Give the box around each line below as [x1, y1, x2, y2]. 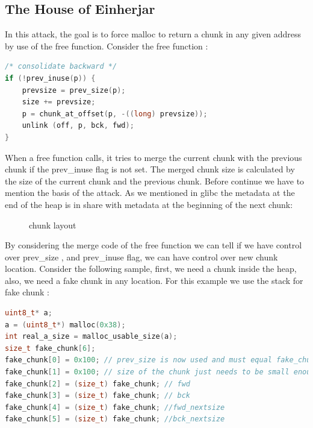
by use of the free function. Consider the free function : [5, 39, 208, 52]
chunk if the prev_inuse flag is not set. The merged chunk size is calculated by [5, 163, 295, 175]
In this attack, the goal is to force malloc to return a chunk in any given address [5, 28, 302, 40]
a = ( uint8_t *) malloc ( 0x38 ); [5, 320, 126, 329]
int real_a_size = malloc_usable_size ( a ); [5, 332, 178, 341]
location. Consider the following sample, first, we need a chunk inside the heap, [5, 262, 297, 275]
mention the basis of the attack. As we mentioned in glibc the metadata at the [5, 186, 295, 199]
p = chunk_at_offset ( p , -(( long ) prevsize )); [22, 109, 208, 118]
